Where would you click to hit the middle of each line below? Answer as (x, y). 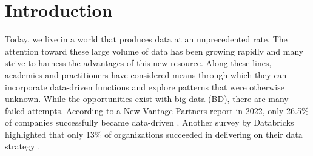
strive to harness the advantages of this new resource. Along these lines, (138, 63)
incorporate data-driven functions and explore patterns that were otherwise (145, 86)
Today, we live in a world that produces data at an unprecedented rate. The (146, 39)
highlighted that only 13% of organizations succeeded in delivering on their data (154, 134)
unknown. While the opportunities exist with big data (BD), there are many (147, 99)
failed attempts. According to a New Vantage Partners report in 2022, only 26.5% (157, 110)
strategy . (23, 146)
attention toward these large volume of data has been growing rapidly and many (154, 51)
